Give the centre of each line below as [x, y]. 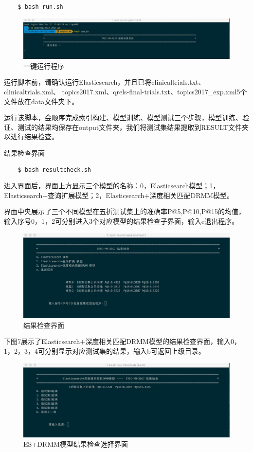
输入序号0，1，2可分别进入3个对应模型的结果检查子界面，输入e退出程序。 [121, 221]
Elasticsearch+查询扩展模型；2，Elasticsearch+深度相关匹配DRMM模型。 [119, 195]
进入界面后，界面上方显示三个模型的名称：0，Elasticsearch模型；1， [112, 186]
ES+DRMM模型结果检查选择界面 [76, 444]
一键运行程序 [44, 65]
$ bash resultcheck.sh [54, 170]
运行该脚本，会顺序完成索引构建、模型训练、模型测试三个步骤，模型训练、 [123, 118]
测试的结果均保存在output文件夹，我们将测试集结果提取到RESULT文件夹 [133, 127]
